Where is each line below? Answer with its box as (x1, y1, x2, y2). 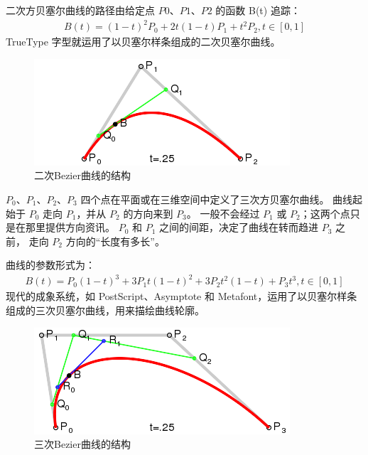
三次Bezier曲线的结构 (34, 437, 131, 451)
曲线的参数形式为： (6, 257, 95, 272)
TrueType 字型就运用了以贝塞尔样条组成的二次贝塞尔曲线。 (6, 34, 281, 49)
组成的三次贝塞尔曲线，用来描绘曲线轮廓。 (6, 303, 205, 317)
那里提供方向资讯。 (25, 220, 115, 235)
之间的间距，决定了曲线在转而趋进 (159, 220, 319, 235)
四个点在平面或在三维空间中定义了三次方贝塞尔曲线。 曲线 (80, 191, 353, 206)
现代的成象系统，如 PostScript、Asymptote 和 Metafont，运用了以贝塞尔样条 (6, 289, 357, 304)
